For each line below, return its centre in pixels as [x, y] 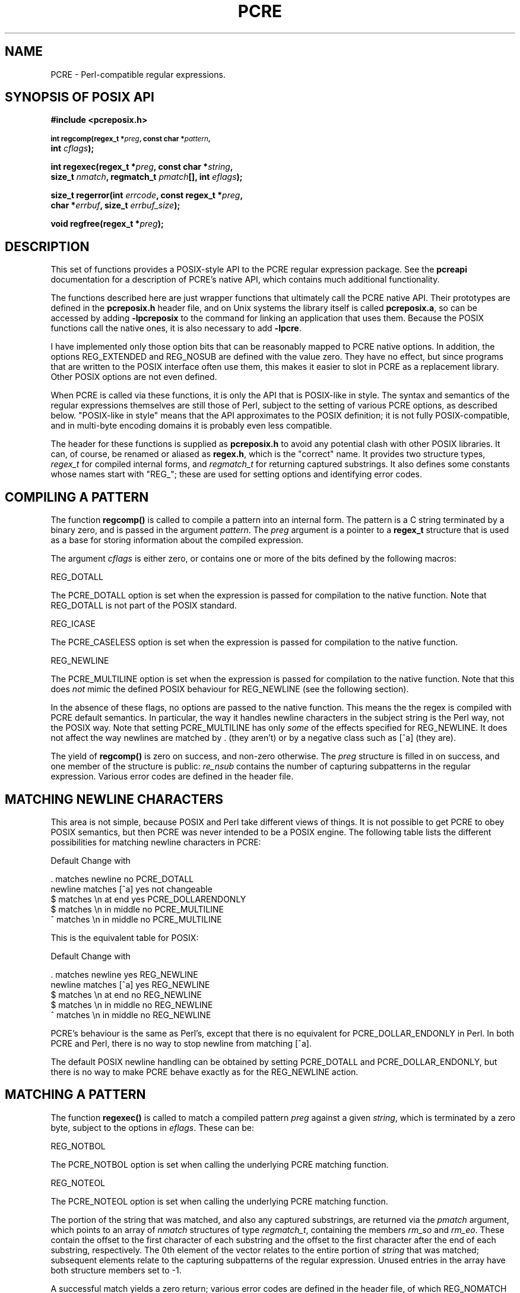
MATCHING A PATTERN [75, 1095]
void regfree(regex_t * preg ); [107, 224]
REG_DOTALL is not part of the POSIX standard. [144, 606]
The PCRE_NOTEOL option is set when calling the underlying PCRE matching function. [219, 1201]
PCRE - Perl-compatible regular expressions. [138, 74]
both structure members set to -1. [116, 1270]
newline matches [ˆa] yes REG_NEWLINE [130, 984]
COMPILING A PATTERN [77, 497]
